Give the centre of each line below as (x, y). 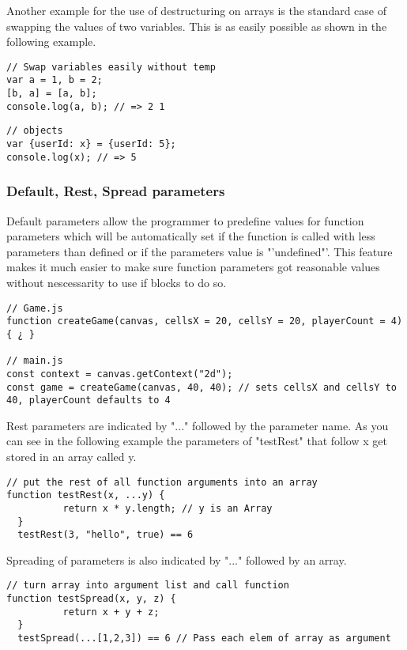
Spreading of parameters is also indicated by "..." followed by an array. (177, 559)
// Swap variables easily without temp (111, 67)
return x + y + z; (111, 612)
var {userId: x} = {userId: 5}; (91, 144)
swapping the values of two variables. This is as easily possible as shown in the (197, 26)
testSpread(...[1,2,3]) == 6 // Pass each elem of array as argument (204, 639)
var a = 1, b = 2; (55, 80)
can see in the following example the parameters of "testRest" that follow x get (197, 441)
